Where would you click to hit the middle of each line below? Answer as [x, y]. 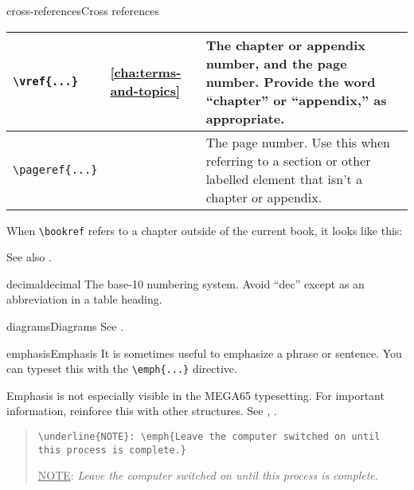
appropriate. [245, 118]
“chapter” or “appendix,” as [296, 100]
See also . [29, 257]
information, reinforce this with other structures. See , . [142, 411]
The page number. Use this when [298, 142]
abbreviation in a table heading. [84, 299]
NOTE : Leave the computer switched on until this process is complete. [208, 475]
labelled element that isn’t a [284, 178]
